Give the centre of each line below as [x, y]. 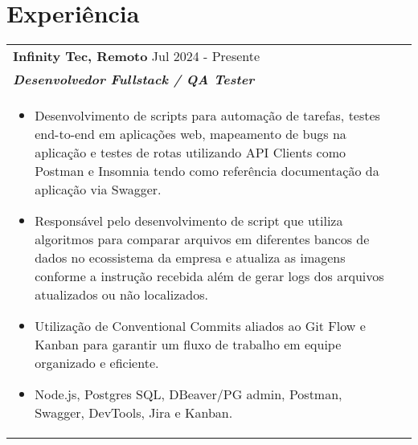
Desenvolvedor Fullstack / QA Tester [134, 80]
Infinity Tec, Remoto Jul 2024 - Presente [137, 56]
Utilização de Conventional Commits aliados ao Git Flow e [200, 326]
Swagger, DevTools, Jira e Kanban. [134, 413]
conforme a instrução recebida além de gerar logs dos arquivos [209, 276]
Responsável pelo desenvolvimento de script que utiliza [189, 221]
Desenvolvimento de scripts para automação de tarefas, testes [207, 116]
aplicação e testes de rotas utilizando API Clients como [190, 153]
